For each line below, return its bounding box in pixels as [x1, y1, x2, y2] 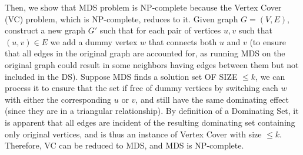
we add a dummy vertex [50, 35, 138, 48]
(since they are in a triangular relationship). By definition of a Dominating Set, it [5, 105, 299, 117]
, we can [255, 70, 285, 82]
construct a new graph [5, 24, 86, 36]
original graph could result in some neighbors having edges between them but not [5, 58, 299, 70]
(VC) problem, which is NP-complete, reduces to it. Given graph [5, 12, 238, 25]
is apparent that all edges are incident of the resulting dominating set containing [5, 116, 295, 128]
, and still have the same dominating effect [135, 93, 289, 105]
